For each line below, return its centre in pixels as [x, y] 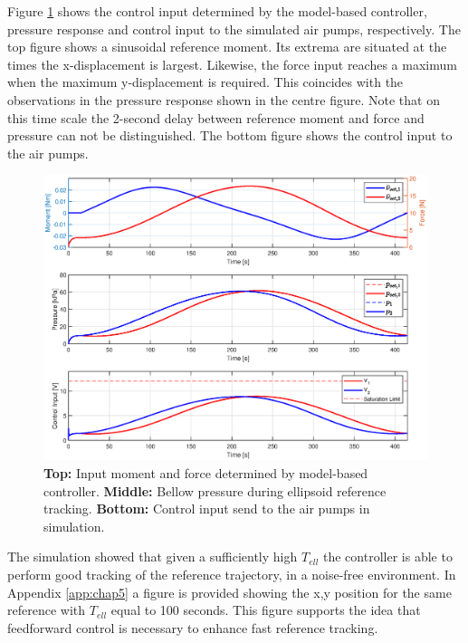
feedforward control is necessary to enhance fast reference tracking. [193, 627]
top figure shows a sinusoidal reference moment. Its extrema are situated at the [227, 47]
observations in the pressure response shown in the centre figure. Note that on [224, 99]
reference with [47, 610]
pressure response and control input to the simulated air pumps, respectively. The [234, 29]
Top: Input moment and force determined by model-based [206, 473]
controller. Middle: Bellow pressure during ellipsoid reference [215, 490]
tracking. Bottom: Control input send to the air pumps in [207, 509]
